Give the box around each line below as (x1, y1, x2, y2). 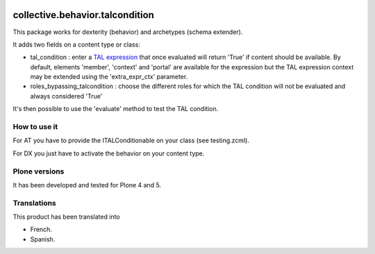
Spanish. (30, 235, 56, 243)
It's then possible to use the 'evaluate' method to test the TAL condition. (12, 105, 219, 113)
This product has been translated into (12, 212, 121, 221)
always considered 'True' (30, 92, 103, 100)
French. (30, 226, 52, 234)
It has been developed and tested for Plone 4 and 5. (12, 180, 162, 189)
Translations (12, 198, 57, 208)
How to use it (12, 122, 58, 132)
